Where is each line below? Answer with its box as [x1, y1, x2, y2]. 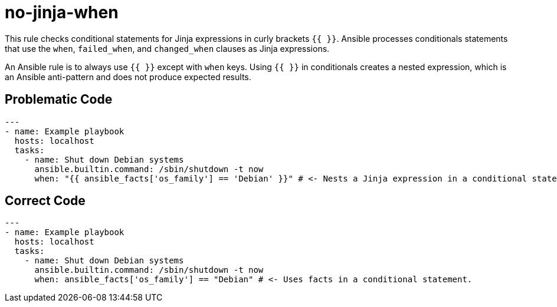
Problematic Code [5, 92, 113, 107]
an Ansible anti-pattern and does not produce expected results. [5, 71, 251, 82]
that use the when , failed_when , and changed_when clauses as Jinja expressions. [5, 43, 330, 54]
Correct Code [5, 193, 86, 209]
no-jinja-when [5, 2, 119, 22]
